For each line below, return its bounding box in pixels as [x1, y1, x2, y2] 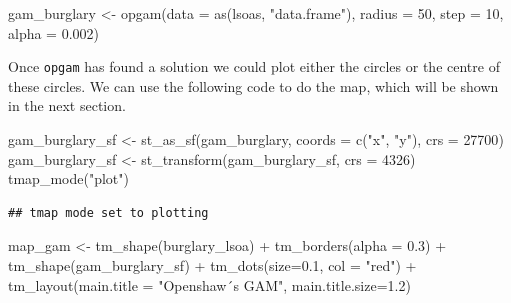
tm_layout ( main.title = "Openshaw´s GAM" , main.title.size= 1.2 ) [8, 274, 411, 295]
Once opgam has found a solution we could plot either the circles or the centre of [8, 56, 500, 77]
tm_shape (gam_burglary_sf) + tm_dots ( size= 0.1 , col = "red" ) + [8, 255, 417, 275]
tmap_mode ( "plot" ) [8, 168, 129, 189]
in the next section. [8, 95, 126, 116]
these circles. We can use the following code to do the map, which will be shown [8, 75, 499, 96]
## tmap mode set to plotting [8, 205, 209, 220]
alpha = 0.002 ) [8, 22, 100, 43]
